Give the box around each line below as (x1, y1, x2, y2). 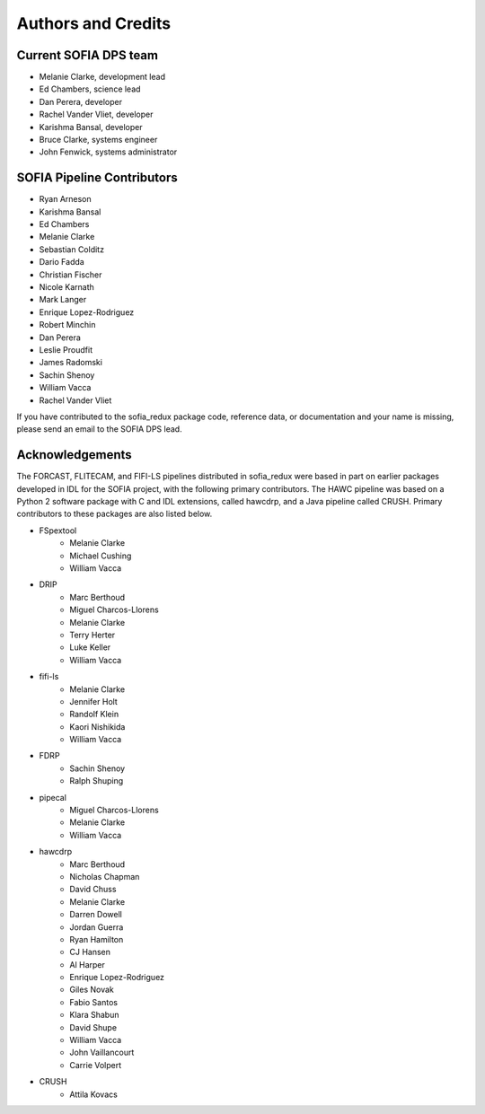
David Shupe (69, 1022, 117, 1032)
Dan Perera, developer (39, 96, 123, 107)
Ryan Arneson (39, 194, 92, 205)
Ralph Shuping (69, 776, 124, 786)
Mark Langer (39, 294, 87, 305)
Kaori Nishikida (69, 721, 126, 732)
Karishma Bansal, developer (39, 121, 143, 132)
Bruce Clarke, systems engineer (39, 135, 158, 145)
